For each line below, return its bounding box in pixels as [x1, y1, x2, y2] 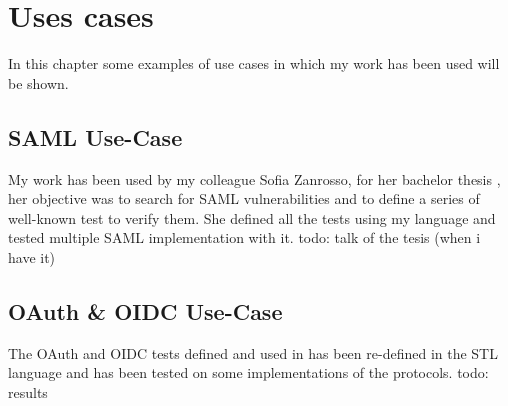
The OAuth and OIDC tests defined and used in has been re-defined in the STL [8, 342, 498, 363]
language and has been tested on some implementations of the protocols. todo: [8, 362, 489, 383]
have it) [8, 246, 56, 267]
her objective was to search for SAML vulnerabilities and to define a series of [8, 188, 480, 209]
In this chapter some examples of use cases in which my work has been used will [8, 53, 500, 74]
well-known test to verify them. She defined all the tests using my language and [8, 207, 496, 228]
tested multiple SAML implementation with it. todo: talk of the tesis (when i [8, 227, 481, 248]
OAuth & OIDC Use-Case [8, 295, 283, 326]
